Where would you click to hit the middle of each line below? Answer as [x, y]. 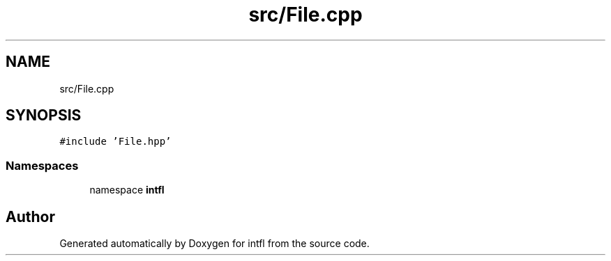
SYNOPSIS [44, 116]
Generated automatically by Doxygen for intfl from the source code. [214, 244]
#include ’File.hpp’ [115, 142]
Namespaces [42, 165]
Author [30, 216]
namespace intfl [127, 190]
